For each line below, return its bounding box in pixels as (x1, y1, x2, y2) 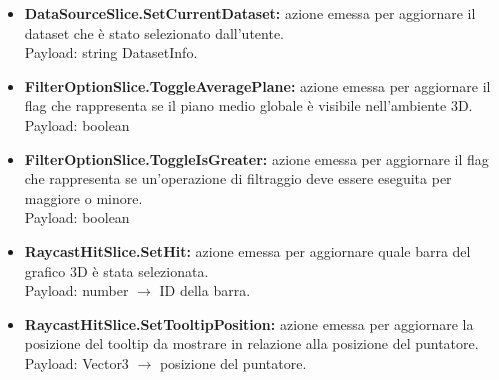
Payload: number (24, 280, 129, 301)
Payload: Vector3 (24, 352, 129, 373)
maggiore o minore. (24, 187, 143, 208)
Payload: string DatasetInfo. (24, 42, 198, 63)
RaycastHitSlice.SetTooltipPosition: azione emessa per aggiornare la (24, 313, 474, 334)
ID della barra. (159, 280, 251, 301)
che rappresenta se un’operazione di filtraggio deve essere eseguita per (24, 168, 452, 189)
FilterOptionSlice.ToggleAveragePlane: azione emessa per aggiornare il (24, 75, 491, 96)
